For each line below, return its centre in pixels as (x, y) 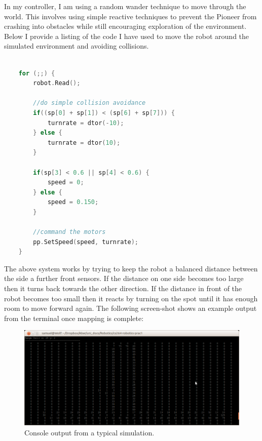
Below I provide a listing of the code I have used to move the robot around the (127, 36)
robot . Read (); (57, 83)
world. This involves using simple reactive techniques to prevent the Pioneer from (130, 16)
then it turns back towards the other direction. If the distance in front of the (123, 288)
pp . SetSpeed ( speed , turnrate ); (86, 242)
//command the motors (69, 232)
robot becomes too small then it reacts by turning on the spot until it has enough (131, 298)
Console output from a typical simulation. (89, 432)
